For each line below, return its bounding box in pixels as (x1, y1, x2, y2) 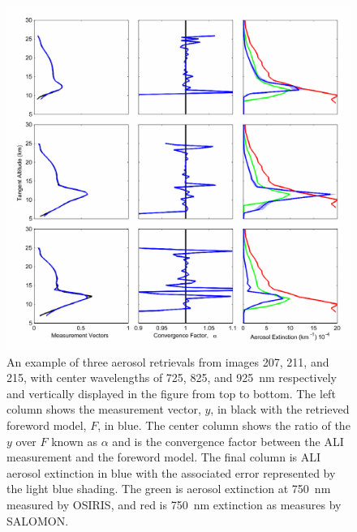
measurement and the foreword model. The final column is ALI (6, 448, 321, 466)
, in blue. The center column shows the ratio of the (97, 416, 351, 433)
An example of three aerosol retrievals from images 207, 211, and (6, 353, 329, 370)
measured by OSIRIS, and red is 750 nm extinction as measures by (6, 496, 342, 513)
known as (51, 432, 98, 449)
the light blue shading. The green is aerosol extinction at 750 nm (6, 480, 331, 497)
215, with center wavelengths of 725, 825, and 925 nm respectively (6, 369, 337, 386)
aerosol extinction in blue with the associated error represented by (6, 464, 336, 481)
